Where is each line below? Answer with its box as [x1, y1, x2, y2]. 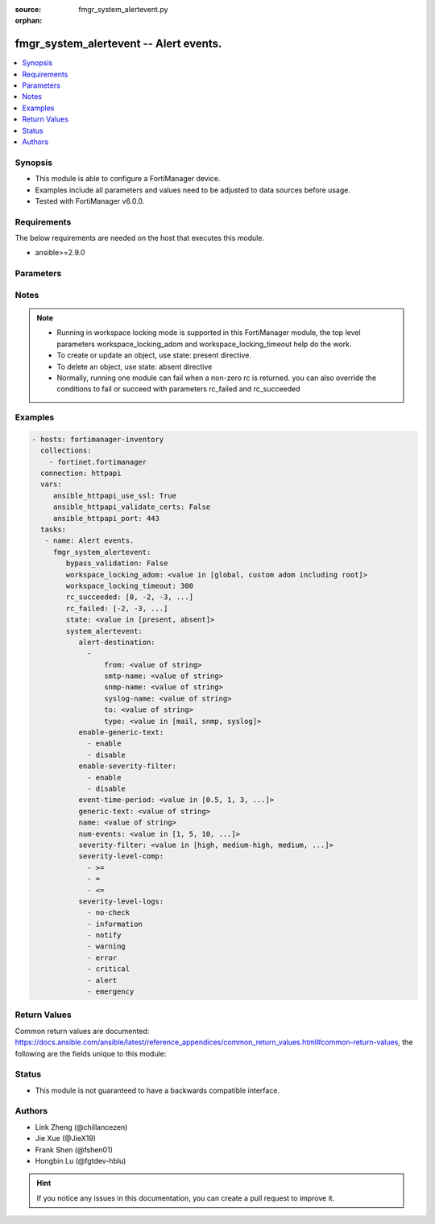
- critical [87, 965, 130, 974]
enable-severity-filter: [78, 762, 177, 771]
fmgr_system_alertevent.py [78, 5, 168, 14]
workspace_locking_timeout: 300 [65, 581, 193, 590]
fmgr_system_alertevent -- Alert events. [14, 37, 222, 51]
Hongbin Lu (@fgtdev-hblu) [35, 1156, 126, 1165]
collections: [40, 446, 92, 455]
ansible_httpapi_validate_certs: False [52, 502, 211, 511]
